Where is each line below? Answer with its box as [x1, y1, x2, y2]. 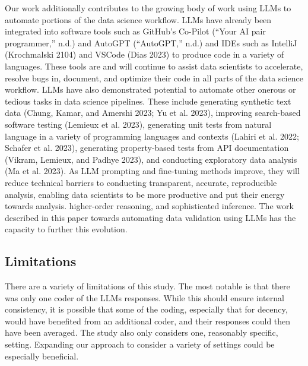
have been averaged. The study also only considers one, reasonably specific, [5, 326, 278, 339]
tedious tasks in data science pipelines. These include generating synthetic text [5, 94, 291, 107]
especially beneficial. [5, 349, 79, 362]
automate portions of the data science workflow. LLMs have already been [5, 13, 272, 26]
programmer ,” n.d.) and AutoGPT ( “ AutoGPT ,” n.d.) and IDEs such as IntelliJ [5, 36, 297, 49]
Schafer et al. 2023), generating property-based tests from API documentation [5, 141, 289, 154]
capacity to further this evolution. [5, 223, 128, 235]
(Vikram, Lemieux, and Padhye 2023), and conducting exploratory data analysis [5, 153, 297, 165]
